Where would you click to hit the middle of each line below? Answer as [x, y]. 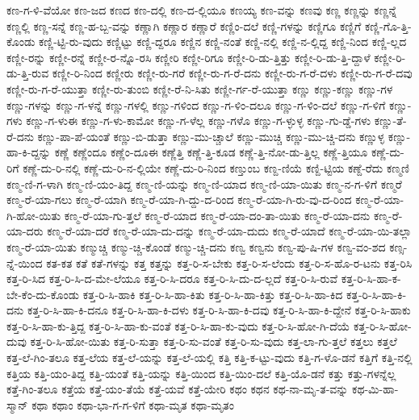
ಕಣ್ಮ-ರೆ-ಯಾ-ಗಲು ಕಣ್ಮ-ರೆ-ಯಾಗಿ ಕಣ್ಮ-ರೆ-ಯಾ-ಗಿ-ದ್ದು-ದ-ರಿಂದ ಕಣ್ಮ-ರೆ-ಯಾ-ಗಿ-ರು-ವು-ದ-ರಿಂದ [179, 200]
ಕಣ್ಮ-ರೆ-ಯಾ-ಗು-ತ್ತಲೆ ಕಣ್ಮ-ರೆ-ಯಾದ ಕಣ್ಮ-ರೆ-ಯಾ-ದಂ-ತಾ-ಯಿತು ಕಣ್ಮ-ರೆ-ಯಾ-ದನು [217, 215]
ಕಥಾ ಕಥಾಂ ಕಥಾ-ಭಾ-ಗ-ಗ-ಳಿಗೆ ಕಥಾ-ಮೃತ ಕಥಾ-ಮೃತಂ [133, 404]
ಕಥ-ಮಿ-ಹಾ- [375, 389]
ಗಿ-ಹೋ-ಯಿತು [34, 215]
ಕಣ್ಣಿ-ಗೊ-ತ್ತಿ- [388, 25]
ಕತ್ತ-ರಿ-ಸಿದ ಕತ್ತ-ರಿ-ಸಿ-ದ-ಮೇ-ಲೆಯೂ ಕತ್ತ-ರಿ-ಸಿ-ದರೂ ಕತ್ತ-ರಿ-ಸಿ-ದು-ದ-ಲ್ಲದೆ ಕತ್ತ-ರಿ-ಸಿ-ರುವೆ [172, 279]
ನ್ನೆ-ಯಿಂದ [25, 262]
